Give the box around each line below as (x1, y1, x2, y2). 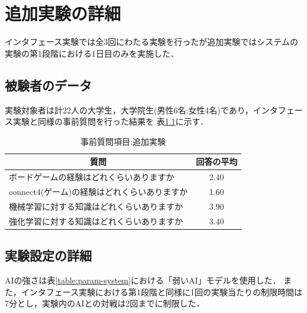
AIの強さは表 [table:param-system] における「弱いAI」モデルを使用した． (5, 273, 281, 286)
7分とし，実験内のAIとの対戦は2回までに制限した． (5, 297, 205, 309)
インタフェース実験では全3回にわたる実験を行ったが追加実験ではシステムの (5, 35, 298, 48)
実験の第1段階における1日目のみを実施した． (5, 47, 179, 59)
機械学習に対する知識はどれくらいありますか (9, 200, 183, 212)
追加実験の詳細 (5, 1, 121, 25)
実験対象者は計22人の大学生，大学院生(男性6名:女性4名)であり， (5, 103, 253, 116)
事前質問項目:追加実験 (80, 135, 166, 147)
